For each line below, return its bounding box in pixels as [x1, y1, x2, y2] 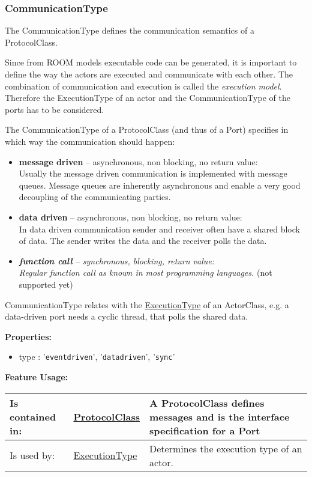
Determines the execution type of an [149, 441, 302, 455]
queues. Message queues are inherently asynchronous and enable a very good [19, 178, 301, 191]
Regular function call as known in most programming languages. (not [19, 266, 272, 279]
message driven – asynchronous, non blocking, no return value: [19, 155, 258, 168]
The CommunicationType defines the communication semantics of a [5, 24, 254, 37]
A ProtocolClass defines [149, 395, 265, 410]
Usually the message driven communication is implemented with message [19, 167, 287, 180]
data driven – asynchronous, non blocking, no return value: [19, 210, 242, 223]
